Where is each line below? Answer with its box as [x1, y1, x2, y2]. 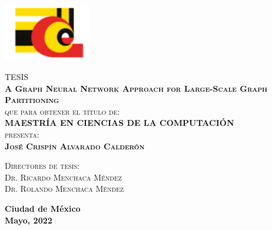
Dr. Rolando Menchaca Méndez [5, 182, 124, 195]
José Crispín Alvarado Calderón [5, 139, 145, 152]
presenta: [5, 128, 39, 141]
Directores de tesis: [5, 159, 79, 172]
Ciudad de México [5, 202, 81, 215]
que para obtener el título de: [5, 105, 120, 117]
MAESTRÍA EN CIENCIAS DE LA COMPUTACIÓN [5, 116, 234, 129]
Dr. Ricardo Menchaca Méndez [5, 171, 122, 183]
